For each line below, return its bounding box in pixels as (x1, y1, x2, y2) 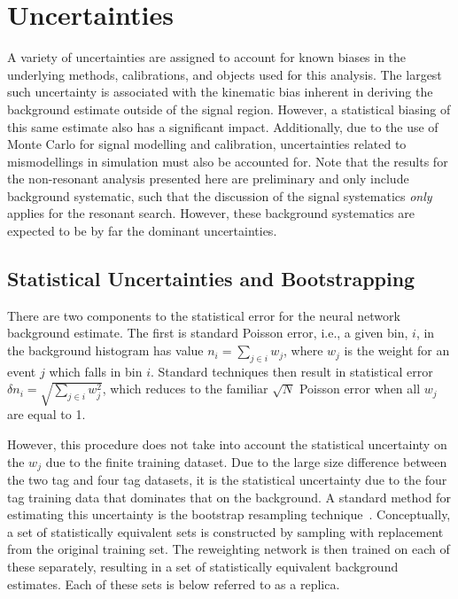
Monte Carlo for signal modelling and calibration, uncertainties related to (7, 135, 407, 153)
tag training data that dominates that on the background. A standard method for (7, 487, 451, 506)
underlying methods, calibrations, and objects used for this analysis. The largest (7, 65, 442, 83)
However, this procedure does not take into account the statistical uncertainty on (7, 434, 447, 453)
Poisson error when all (299, 379, 421, 398)
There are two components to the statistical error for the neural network (7, 306, 400, 324)
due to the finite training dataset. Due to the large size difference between (45, 452, 447, 471)
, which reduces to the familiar (102, 379, 268, 398)
